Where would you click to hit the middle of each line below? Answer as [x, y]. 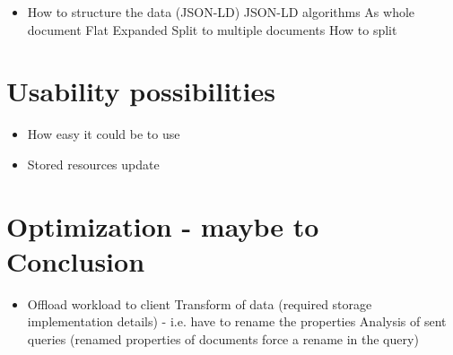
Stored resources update [93, 164]
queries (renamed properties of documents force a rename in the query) [223, 339]
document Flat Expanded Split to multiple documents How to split [212, 29]
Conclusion [76, 260]
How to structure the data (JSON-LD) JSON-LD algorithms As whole [221, 12]
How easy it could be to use [104, 134]
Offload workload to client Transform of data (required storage [200, 303]
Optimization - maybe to [163, 225]
